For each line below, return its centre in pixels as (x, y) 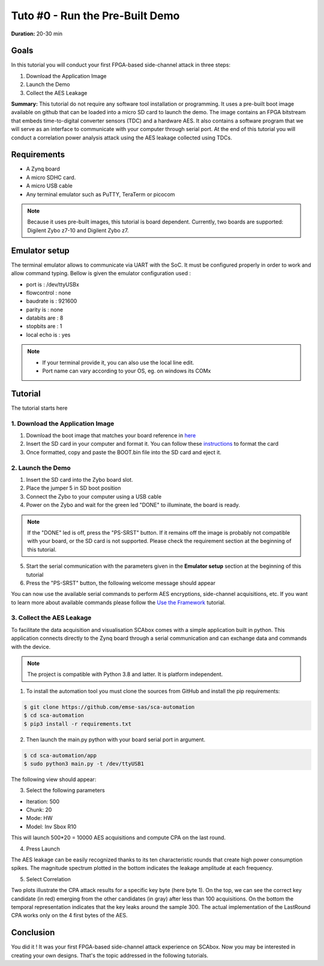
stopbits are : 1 (44, 326)
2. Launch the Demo (41, 467)
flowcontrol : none (49, 293)
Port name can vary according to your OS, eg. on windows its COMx (127, 371)
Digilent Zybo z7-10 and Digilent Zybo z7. (78, 230)
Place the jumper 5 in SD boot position (73, 488)
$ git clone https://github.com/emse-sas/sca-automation (109, 707)
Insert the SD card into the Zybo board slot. (79, 480)
